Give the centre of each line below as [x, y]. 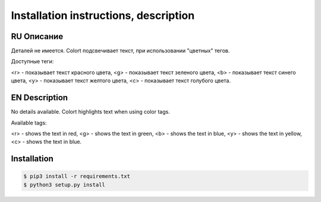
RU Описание [37, 36]
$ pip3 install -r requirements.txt [77, 177]
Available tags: [29, 123]
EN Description [40, 98]
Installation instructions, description [103, 15]
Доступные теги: [32, 62]
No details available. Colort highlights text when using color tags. [91, 112]
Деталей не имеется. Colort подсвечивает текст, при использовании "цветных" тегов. [120, 51]
